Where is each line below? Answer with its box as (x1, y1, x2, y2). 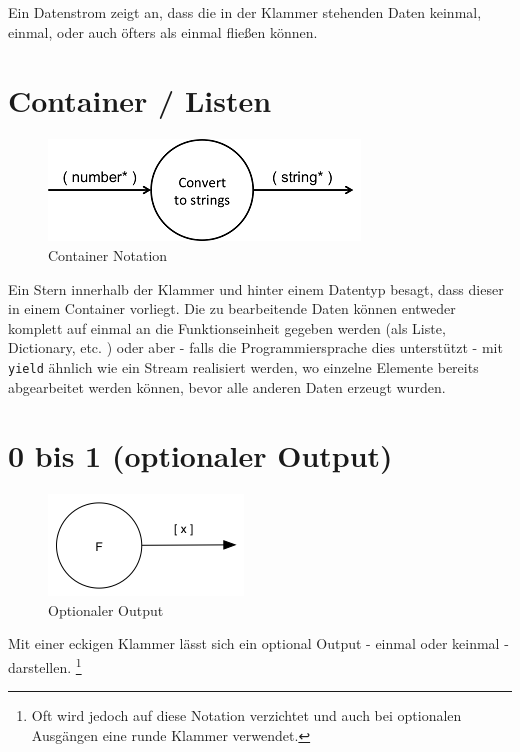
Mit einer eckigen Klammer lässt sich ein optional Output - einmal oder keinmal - (8, 633, 509, 654)
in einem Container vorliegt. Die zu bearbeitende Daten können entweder (8, 298, 456, 319)
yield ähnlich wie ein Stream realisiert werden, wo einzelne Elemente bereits (8, 356, 479, 377)
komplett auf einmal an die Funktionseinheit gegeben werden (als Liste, (8, 317, 446, 338)
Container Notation (48, 244, 168, 265)
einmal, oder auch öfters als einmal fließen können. (8, 21, 318, 42)
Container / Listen (8, 80, 272, 121)
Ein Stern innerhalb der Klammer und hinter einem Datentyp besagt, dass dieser (8, 278, 504, 299)
